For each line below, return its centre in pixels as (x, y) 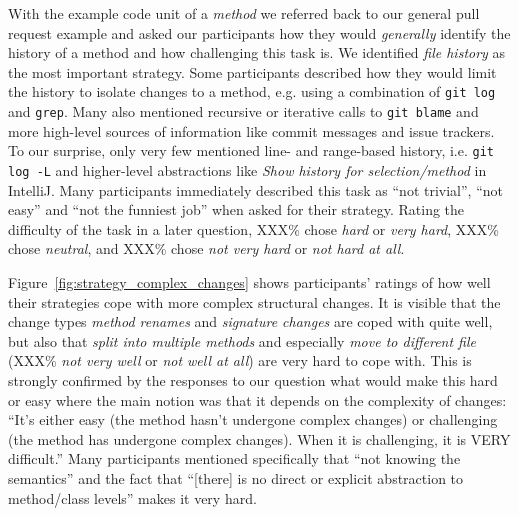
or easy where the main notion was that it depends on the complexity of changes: (257, 399)
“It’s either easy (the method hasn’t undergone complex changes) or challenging (253, 419)
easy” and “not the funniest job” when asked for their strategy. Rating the (236, 209)
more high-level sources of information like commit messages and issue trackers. (251, 130)
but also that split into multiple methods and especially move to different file (242, 340)
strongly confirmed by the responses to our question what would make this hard (253, 379)
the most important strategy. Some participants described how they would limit (252, 71)
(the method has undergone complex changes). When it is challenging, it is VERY (259, 438)
